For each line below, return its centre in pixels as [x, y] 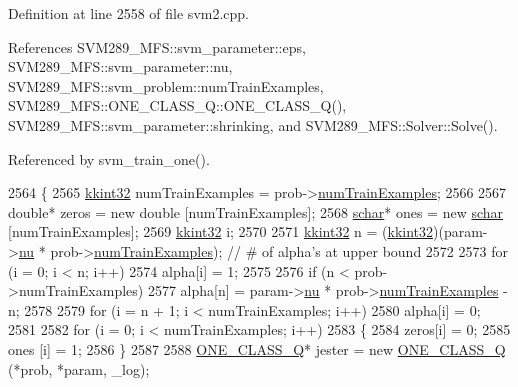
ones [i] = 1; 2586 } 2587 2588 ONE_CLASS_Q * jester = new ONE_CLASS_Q [257, 348]
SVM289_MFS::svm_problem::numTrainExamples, [166, 85]
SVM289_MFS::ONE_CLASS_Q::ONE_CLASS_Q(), [177, 105]
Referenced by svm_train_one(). [109, 158]
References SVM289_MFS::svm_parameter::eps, [157, 46]
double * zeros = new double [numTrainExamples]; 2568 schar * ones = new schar [256, 211]
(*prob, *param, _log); [79, 368]
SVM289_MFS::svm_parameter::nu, [120, 66]
